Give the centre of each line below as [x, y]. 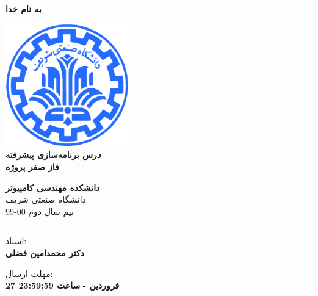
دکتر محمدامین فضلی [45, 252]
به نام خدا [23, 9]
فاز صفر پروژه [32, 166]
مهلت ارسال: [29, 273]
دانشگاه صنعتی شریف [46, 199]
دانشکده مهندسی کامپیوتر [53, 187]
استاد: [16, 241]
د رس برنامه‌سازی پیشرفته [53, 155]
